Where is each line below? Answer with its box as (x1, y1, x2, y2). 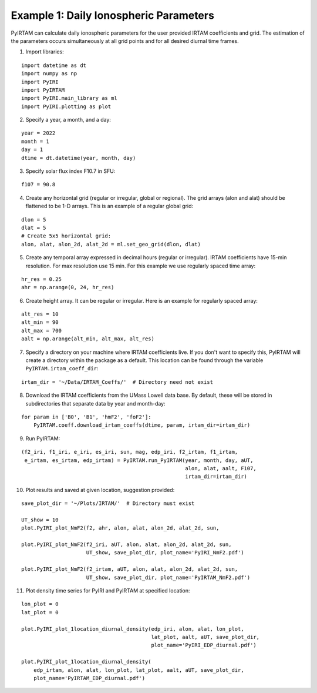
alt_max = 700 (21, 327, 62, 334)
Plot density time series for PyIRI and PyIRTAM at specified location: (25, 587, 190, 594)
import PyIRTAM (21, 86, 65, 93)
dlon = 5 (21, 216, 46, 223)
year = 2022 (21, 130, 56, 136)
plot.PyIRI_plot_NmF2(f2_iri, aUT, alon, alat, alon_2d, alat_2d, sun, (21, 541, 232, 548)
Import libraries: (25, 48, 64, 55)
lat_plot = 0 (21, 609, 59, 615)
